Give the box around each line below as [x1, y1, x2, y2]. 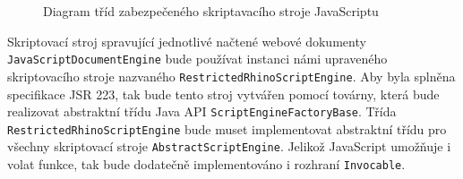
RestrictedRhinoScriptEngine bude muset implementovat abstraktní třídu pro [7, 119, 447, 138]
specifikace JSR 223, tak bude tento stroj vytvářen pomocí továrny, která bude [7, 84, 440, 103]
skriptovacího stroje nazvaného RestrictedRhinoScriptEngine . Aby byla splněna [7, 66, 456, 85]
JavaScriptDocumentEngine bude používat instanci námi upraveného [7, 49, 388, 68]
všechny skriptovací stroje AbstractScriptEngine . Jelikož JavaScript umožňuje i [7, 137, 451, 156]
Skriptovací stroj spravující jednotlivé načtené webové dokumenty [7, 31, 366, 50]
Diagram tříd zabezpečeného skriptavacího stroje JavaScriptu [43, 2, 379, 20]
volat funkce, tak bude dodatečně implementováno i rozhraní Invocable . [7, 155, 406, 174]
